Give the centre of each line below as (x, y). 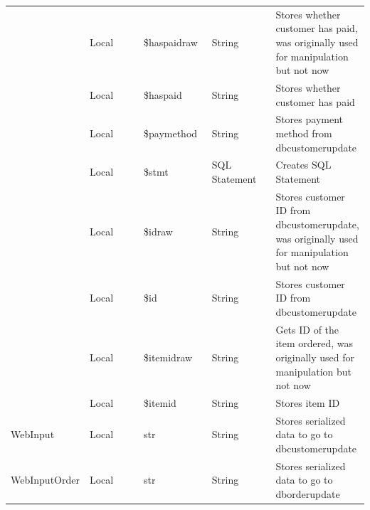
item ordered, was (314, 343)
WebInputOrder (45, 480)
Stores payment (310, 119)
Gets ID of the (307, 329)
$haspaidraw (171, 42)
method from (304, 133)
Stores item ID (308, 402)
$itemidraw (168, 357)
